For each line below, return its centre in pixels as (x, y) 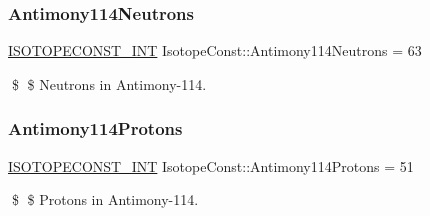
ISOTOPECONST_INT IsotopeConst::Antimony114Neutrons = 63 (215, 50)
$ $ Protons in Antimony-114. (105, 199)
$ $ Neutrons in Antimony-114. (109, 83)
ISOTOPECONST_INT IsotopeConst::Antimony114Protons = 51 (211, 165)
